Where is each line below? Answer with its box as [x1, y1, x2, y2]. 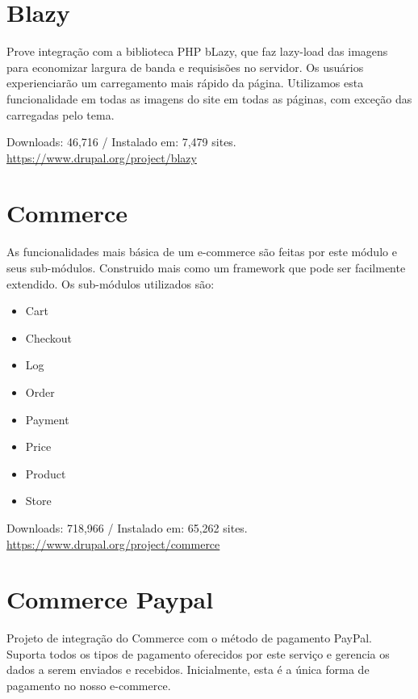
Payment [25, 411, 69, 427]
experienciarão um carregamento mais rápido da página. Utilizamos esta [6, 74, 364, 91]
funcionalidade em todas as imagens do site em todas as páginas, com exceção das [6, 90, 412, 107]
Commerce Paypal [6, 583, 214, 616]
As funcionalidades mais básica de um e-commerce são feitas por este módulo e [6, 243, 397, 260]
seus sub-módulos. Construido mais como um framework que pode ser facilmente [6, 259, 406, 276]
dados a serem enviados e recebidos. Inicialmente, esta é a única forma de [6, 661, 370, 678]
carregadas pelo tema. [6, 106, 115, 123]
